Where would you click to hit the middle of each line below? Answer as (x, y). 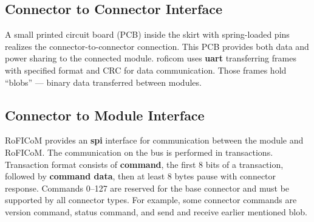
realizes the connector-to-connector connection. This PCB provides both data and (157, 46)
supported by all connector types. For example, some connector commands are (151, 200)
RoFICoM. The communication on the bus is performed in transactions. (139, 152)
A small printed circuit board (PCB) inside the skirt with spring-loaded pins (147, 34)
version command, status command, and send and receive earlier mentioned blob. (156, 211)
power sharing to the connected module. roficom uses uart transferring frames (151, 58)
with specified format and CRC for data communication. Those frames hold (146, 70)
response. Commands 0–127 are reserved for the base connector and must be (147, 188)
